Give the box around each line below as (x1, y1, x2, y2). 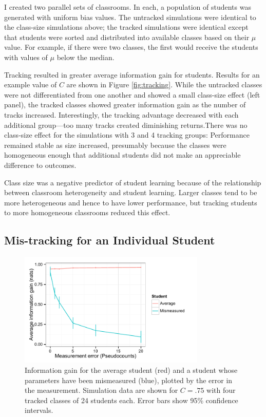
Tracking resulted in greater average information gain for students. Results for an (4, 69, 260, 80)
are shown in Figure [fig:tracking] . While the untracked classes (66, 79, 262, 90)
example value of (4, 79, 57, 90)
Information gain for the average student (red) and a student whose (25, 365, 238, 375)
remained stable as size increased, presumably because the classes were (4, 139, 226, 150)
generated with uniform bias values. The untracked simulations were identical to (4, 11, 256, 22)
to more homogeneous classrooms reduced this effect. (4, 207, 170, 218)
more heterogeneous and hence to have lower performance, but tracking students (4, 197, 257, 207)
